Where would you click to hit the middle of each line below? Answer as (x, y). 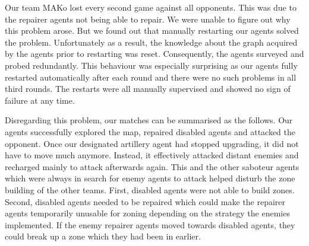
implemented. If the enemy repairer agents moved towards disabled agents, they (150, 224)
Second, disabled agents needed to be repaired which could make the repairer (145, 201)
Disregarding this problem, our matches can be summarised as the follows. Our (149, 120)
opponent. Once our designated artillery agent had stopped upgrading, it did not (152, 143)
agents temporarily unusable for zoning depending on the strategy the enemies (147, 213)
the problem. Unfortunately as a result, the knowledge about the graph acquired (151, 42)
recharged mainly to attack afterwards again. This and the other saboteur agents (152, 166)
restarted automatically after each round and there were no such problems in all (151, 77)
